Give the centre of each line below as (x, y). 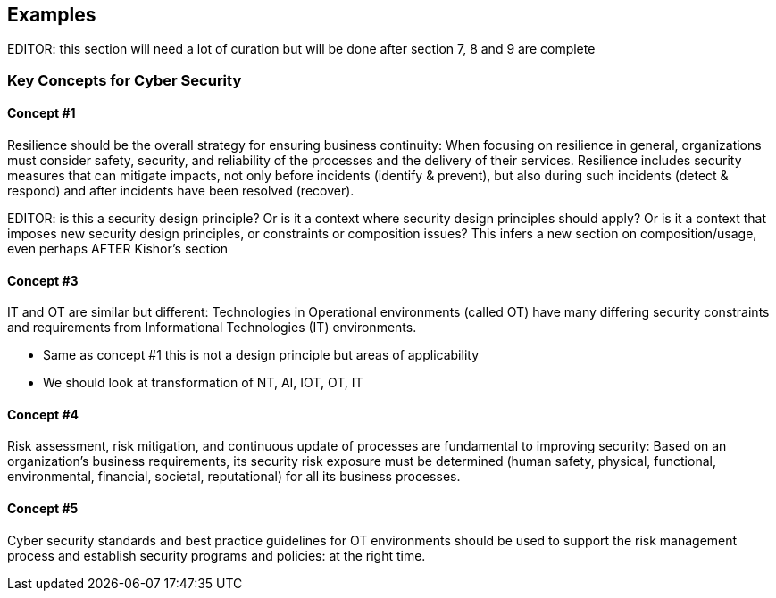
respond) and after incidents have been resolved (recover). (181, 191)
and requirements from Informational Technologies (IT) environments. (212, 328)
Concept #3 (43, 280)
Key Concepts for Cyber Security (125, 80)
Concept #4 (43, 414)
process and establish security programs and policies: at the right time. (217, 555)
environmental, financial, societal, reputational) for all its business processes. (234, 477)
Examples (52, 15)
